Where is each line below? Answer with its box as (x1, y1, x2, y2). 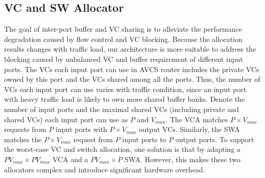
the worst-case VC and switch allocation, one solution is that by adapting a (4, 144, 240, 154)
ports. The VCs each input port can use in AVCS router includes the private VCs (4, 63, 259, 74)
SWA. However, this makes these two (124, 153, 240, 164)
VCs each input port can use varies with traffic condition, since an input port (4, 83, 247, 94)
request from (73, 133, 113, 144)
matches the (4, 133, 42, 144)
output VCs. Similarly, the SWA (139, 124, 240, 135)
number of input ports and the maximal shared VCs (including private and (4, 103, 239, 114)
